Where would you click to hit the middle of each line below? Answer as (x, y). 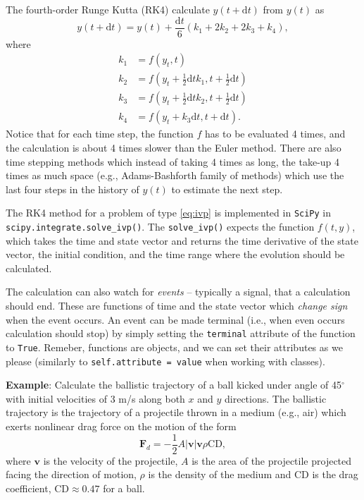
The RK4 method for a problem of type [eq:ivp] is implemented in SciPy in (169, 213)
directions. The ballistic (276, 398)
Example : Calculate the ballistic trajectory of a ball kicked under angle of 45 (174, 385)
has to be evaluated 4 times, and (275, 134)
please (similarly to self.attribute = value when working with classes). (165, 361)
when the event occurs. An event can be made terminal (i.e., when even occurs (175, 319)
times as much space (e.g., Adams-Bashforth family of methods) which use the (175, 175)
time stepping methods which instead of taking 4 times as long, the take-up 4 (173, 161)
